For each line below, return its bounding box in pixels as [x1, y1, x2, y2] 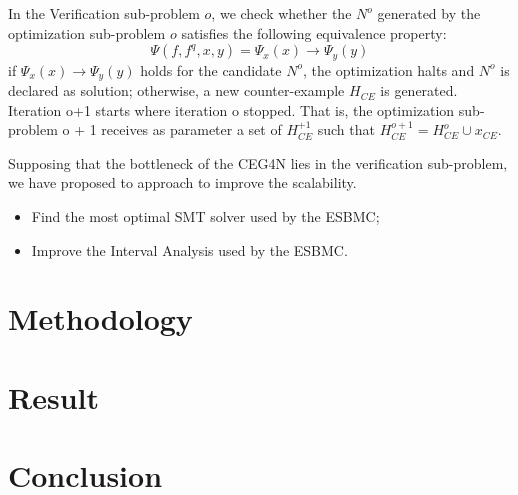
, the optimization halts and [302, 59, 475, 80]
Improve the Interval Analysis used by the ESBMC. [31, 239, 348, 260]
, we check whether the [211, 3, 352, 23]
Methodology [8, 298, 193, 339]
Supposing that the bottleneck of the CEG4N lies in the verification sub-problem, [8, 152, 508, 173]
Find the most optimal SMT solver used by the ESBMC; [31, 206, 380, 227]
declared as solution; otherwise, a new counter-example [8, 80, 345, 101]
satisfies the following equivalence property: [181, 22, 447, 43]
